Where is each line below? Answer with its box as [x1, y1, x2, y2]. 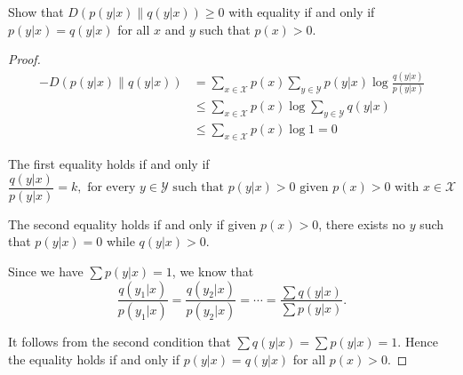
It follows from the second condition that [8, 332, 231, 351]
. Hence [397, 332, 438, 351]
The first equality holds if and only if [8, 155, 210, 173]
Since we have [8, 261, 84, 280]
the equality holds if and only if [8, 350, 180, 368]
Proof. [8, 50, 41, 68]
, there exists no [318, 214, 406, 233]
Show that [8, 3, 64, 20]
